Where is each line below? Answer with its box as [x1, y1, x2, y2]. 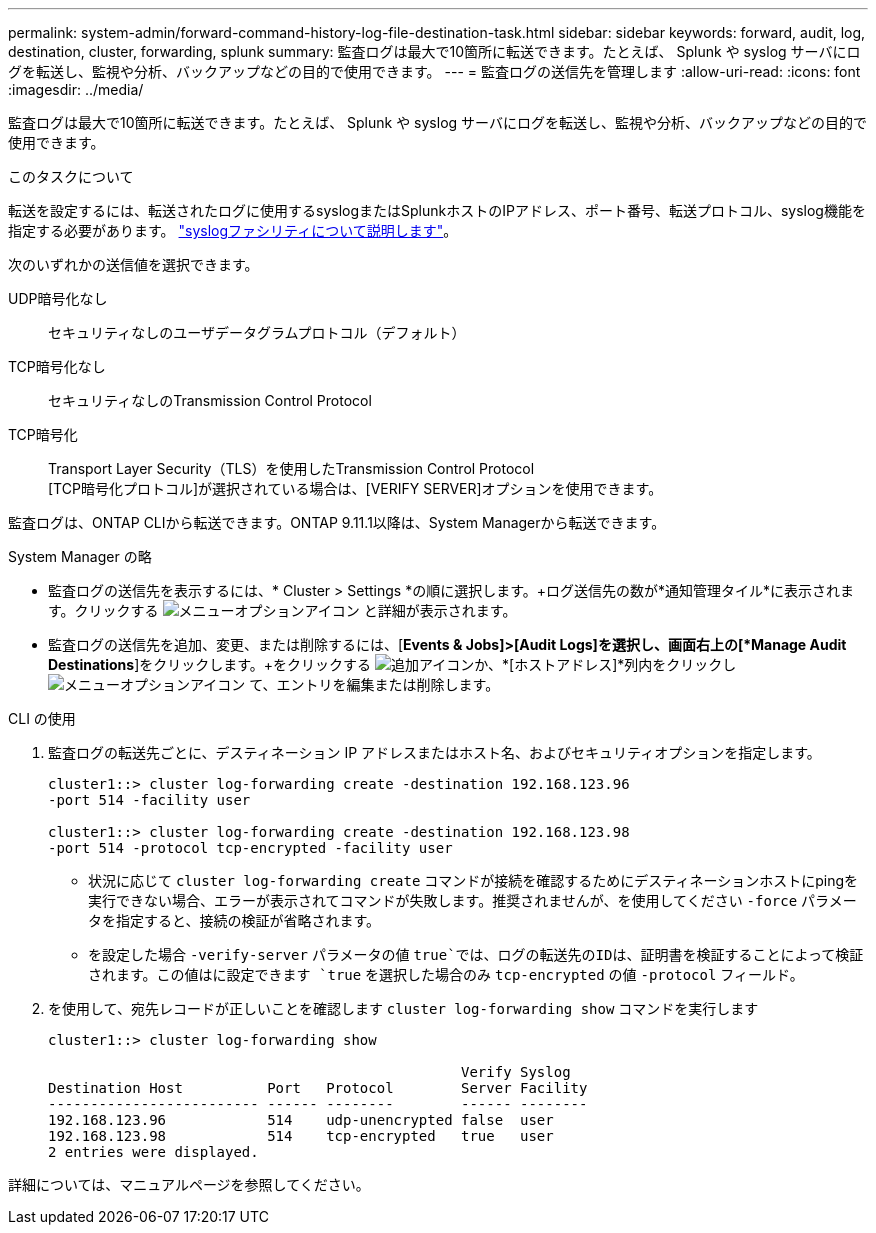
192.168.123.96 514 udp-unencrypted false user [48, 1112, 554, 1128]
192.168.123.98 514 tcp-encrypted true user [48, 1128, 554, 1144]
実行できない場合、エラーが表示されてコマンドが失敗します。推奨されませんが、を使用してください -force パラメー [88, 892, 857, 909]
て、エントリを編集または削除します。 [249, 676, 500, 693]
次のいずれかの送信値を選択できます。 [8, 256, 259, 273]
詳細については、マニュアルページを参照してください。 [8, 1176, 370, 1193]
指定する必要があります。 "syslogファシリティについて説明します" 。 [8, 222, 458, 239]
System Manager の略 [8, 548, 152, 565]
